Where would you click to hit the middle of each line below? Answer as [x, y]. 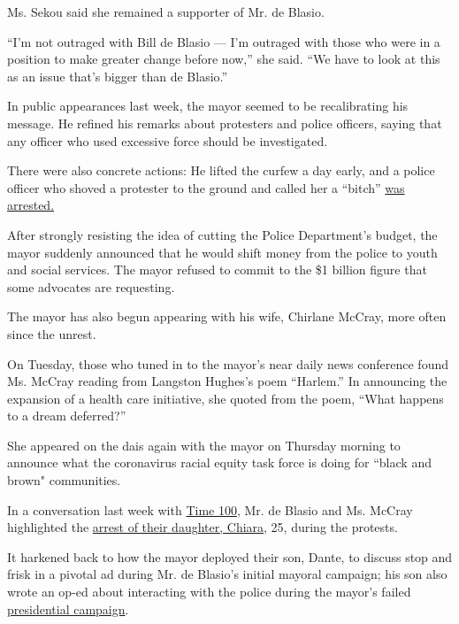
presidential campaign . [68, 609]
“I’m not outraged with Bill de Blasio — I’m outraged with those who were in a [224, 41]
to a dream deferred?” [67, 416]
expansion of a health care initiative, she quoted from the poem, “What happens [226, 398]
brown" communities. [64, 480]
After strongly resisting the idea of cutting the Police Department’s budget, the [222, 234]
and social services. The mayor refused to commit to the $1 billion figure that [217, 270]
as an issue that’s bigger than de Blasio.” [118, 76]
